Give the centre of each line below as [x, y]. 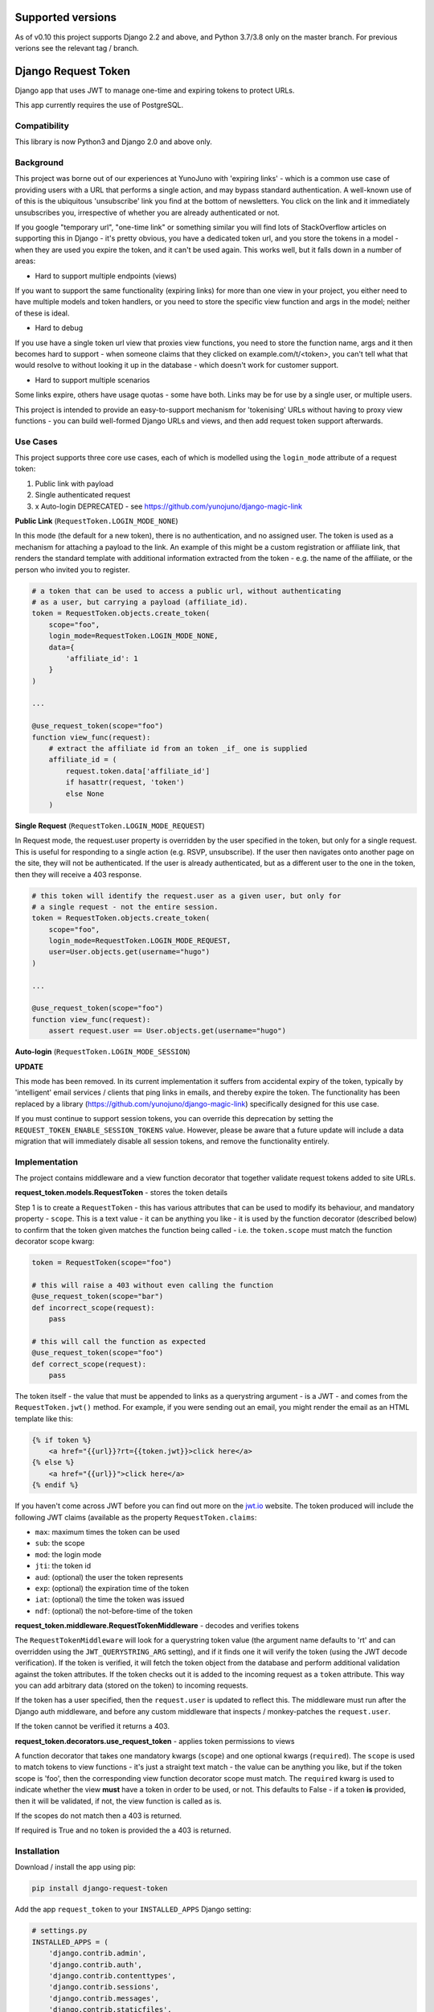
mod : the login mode [68, 1554]
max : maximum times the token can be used [107, 1532]
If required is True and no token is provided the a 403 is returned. [123, 1830]
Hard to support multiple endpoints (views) [106, 276]
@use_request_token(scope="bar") [98, 1297]
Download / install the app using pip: [75, 1867]
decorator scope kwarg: [55, 1241]
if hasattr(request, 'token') [125, 782]
